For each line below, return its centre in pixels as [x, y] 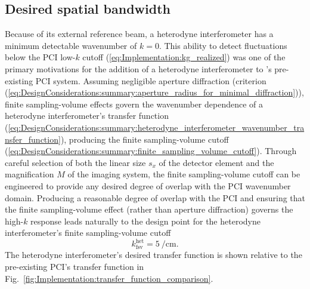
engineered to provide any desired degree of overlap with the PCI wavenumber [148, 185]
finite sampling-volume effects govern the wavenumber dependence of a [134, 104]
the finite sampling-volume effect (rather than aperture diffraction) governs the [149, 209]
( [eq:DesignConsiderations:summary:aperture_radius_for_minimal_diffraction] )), [154, 92]
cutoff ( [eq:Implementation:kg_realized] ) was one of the [184, 57]
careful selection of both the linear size [75, 162]
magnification [30, 174]
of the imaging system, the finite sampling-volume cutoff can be [184, 174]
